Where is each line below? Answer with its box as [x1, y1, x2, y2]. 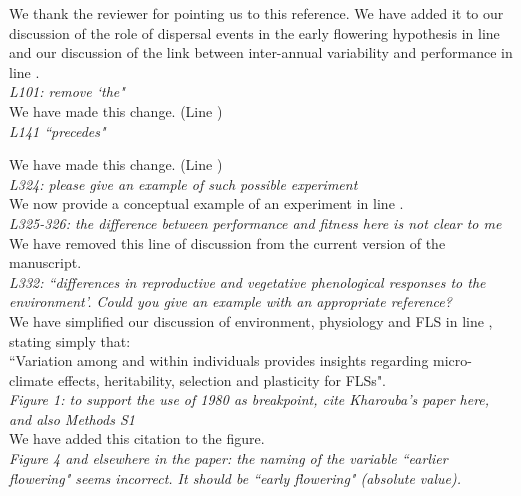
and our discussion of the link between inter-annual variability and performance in [9, 42, 513, 63]
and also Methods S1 [9, 408, 135, 429]
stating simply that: [9, 330, 131, 351]
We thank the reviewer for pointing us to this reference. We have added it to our [9, 3, 504, 23]
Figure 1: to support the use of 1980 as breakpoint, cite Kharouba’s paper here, [9, 389, 490, 410]
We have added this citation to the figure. [9, 428, 265, 449]
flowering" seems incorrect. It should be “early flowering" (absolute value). [9, 467, 462, 488]
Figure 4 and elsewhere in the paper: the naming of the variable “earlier [9, 448, 448, 469]
